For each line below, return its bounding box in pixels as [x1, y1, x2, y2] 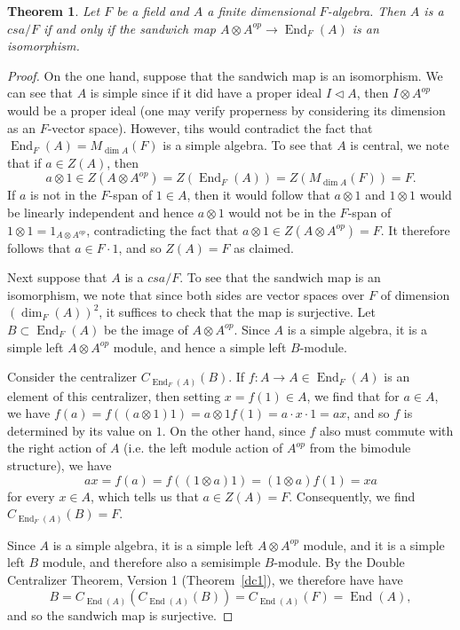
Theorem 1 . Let [7, 2, 100, 20]
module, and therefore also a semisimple [42, 553, 261, 571]
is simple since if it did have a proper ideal [90, 83, 322, 102]
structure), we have [7, 455, 112, 474]
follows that [7, 238, 71, 256]
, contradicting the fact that [86, 220, 239, 239]
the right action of [7, 438, 107, 457]
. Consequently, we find [289, 486, 416, 505]
